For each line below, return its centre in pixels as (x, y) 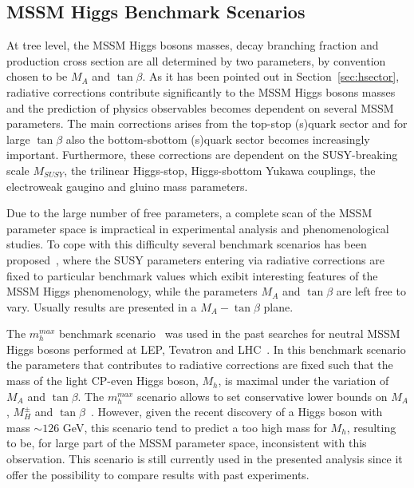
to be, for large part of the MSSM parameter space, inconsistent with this (187, 443)
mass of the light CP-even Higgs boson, (103, 381)
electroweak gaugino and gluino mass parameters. (127, 186)
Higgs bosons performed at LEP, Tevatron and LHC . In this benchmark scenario (206, 349)
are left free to (371, 291)
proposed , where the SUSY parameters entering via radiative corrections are (195, 259)
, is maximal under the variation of (304, 381)
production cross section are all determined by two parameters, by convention (196, 60)
